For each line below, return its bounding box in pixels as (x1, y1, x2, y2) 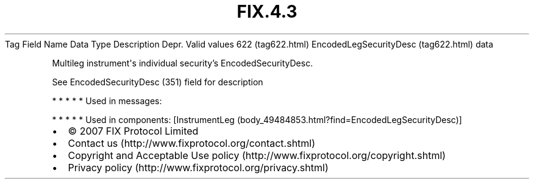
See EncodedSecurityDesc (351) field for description (52, 76, 263, 87)
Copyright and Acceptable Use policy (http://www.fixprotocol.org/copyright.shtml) (68, 149, 446, 161)
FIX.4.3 (237, 1, 297, 22)
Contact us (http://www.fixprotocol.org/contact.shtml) (68, 136, 316, 149)
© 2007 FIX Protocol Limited (68, 124, 199, 137)
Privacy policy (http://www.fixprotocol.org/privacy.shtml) (68, 161, 329, 174)
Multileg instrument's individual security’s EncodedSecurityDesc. (52, 57, 313, 68)
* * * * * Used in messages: (52, 95, 162, 106)
